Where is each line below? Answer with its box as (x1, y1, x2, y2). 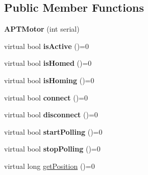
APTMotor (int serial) (4, 23, 80, 34)
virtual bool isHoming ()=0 (4, 74, 94, 85)
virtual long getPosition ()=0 (4, 160, 95, 171)
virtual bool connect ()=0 (4, 92, 88, 103)
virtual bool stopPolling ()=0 (4, 143, 101, 154)
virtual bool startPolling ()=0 (4, 126, 103, 137)
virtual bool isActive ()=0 (4, 40, 89, 51)
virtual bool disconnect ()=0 (4, 109, 98, 120)
